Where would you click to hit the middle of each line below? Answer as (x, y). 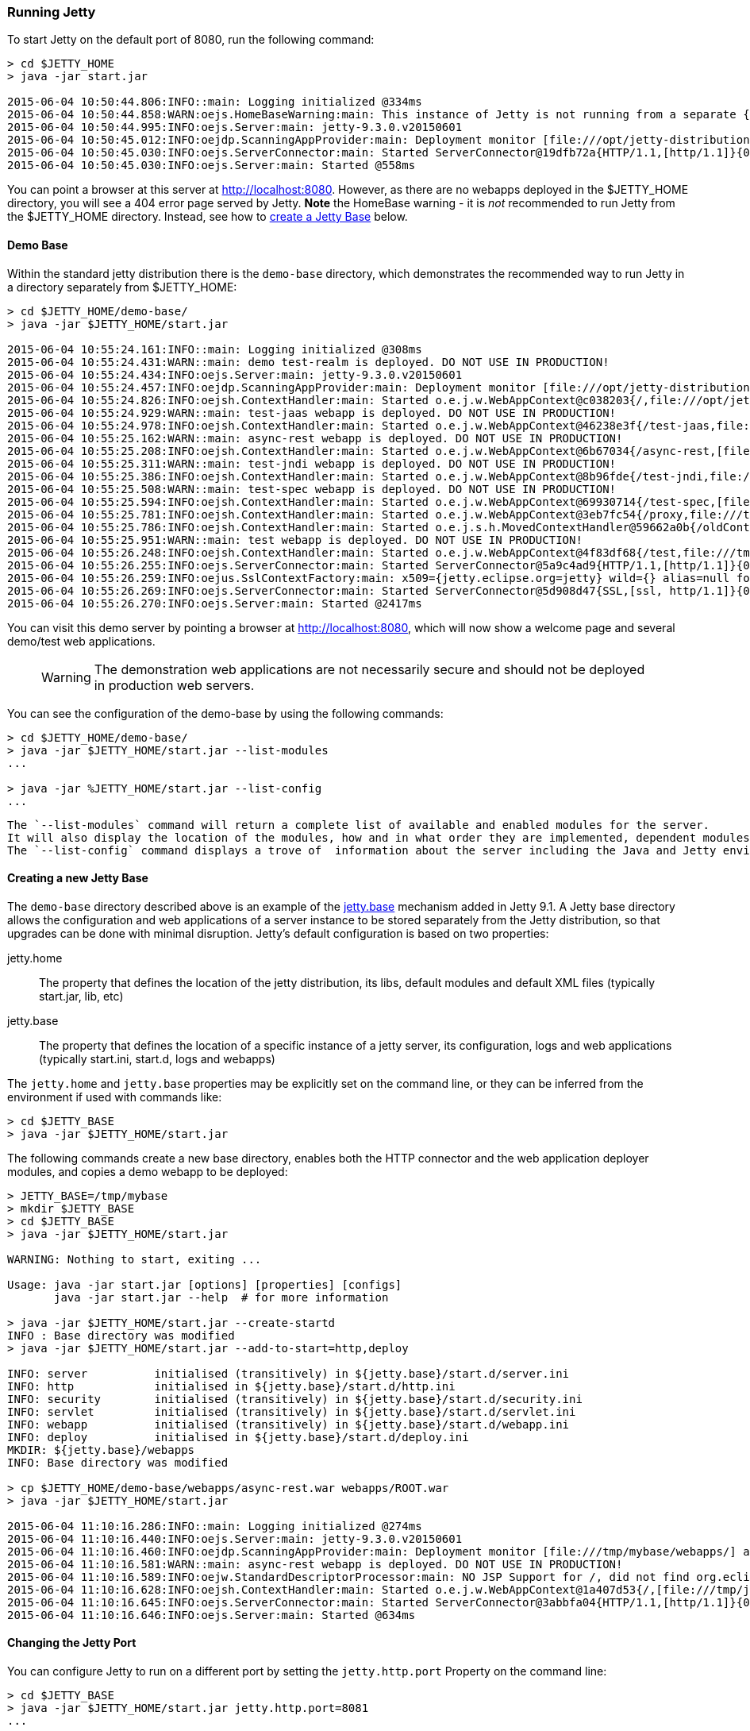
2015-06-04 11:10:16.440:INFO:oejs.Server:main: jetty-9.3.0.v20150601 (235, 1538)
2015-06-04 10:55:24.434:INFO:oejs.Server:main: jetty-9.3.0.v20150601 (235, 374)
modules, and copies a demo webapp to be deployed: (148, 1171)
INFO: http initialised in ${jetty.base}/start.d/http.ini (231, 1386)
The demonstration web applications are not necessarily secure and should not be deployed (369, 669)
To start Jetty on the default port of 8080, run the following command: (191, 40)
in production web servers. (174, 685)
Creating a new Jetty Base (78, 878)
